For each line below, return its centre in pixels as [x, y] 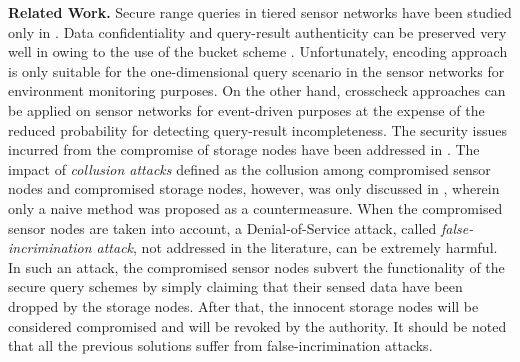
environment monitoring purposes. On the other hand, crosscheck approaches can [257, 90]
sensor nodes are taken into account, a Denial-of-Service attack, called [222, 227]
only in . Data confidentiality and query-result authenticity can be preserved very [257, 31]
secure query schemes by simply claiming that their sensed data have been [235, 286]
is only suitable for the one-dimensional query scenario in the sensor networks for [256, 70]
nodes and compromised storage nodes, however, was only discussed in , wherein [254, 188]
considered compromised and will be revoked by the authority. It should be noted [257, 325]
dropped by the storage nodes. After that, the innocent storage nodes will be [243, 305]
